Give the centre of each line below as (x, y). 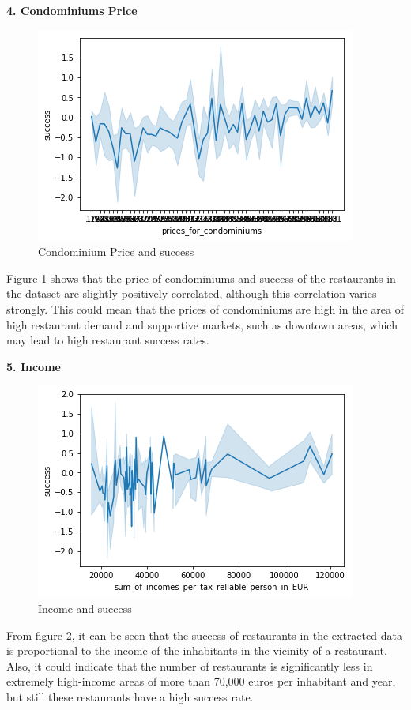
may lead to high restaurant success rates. (108, 340)
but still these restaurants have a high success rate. (130, 696)
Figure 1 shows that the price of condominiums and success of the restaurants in (201, 278)
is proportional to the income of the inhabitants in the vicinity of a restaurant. (197, 650)
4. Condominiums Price (72, 10)
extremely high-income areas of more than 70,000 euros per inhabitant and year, (201, 681)
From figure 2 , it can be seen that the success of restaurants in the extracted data (204, 635)
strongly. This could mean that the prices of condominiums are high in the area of (205, 308)
